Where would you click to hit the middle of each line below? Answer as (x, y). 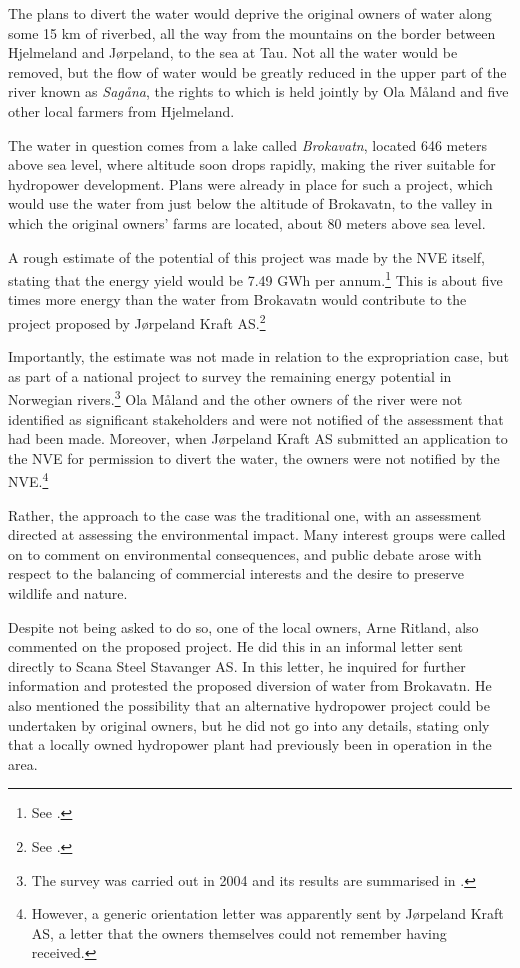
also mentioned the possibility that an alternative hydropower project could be (249, 705)
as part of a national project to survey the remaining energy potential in (230, 375)
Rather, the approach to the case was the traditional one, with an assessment (245, 514)
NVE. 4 (28, 480)
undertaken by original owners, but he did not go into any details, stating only (249, 724)
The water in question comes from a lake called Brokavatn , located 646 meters (248, 144)
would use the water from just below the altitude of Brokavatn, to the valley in (250, 203)
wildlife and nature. (68, 593)
